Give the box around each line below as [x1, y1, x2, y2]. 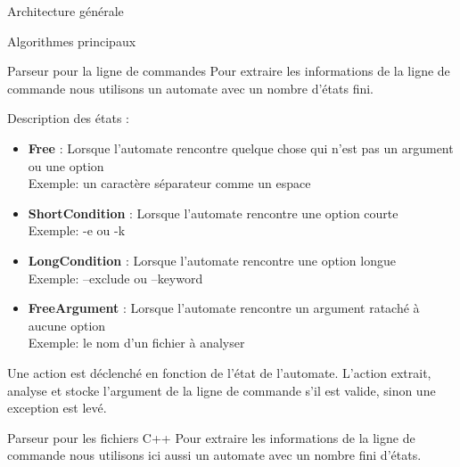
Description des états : [7, 109, 129, 127]
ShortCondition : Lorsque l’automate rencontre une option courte [28, 203, 398, 222]
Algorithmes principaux [7, 31, 136, 50]
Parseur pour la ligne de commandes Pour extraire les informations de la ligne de [7, 61, 450, 80]
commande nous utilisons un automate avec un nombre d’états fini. [7, 78, 374, 97]
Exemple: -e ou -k [28, 221, 126, 240]
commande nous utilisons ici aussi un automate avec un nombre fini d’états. [7, 446, 422, 464]
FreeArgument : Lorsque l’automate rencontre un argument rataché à [28, 299, 420, 317]
